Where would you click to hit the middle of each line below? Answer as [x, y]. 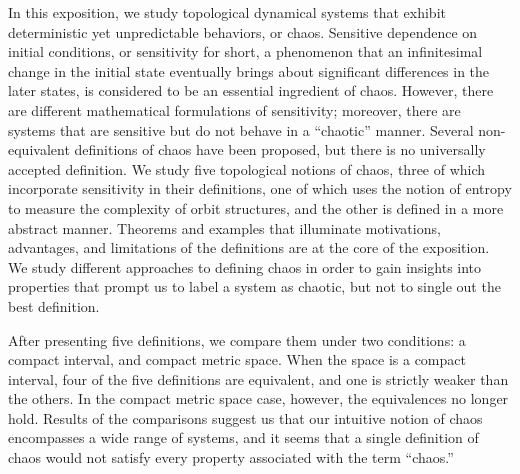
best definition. [54, 305]
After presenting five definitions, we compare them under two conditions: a [237, 339]
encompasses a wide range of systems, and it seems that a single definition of [243, 437]
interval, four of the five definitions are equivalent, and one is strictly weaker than [258, 378]
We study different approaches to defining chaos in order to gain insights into [245, 266]
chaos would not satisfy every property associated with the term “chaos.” [231, 457]
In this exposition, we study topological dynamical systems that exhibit [227, 12]
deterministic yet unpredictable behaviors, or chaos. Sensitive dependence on [243, 31]
